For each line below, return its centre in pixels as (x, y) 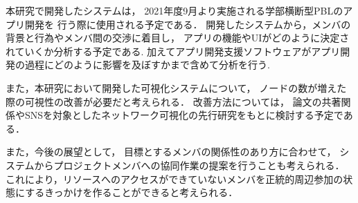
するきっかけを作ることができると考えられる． (132, 192)
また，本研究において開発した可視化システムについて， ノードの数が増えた (176, 87)
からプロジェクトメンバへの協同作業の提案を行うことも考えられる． (189, 165)
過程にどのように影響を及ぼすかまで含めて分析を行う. (147, 65)
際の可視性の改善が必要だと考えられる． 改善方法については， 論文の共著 (173, 101)
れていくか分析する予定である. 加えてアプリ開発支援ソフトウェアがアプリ (173, 51)
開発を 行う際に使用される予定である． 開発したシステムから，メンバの (188, 24)
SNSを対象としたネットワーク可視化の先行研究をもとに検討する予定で (184, 115)
